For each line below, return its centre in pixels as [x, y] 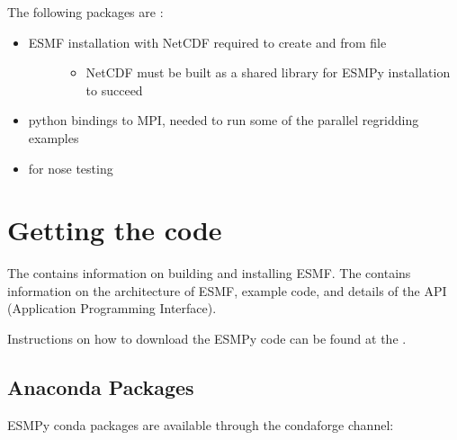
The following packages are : [85, 12]
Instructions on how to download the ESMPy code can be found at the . [207, 339]
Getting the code [115, 230]
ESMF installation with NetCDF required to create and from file [207, 42]
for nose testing [71, 168]
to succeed [114, 90]
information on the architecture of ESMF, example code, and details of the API [227, 290]
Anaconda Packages [101, 387]
